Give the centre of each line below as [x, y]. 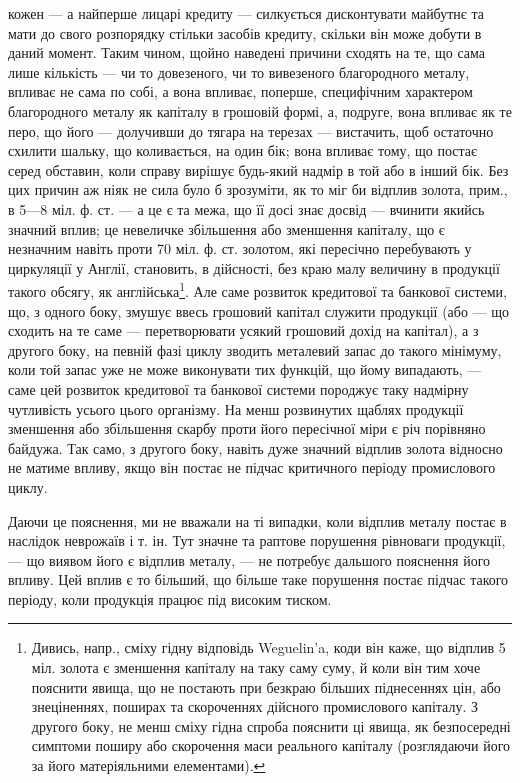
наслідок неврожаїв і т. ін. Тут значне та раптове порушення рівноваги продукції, [257, 540]
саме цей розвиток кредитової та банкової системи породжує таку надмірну [238, 388]
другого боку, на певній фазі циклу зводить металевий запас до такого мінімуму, [255, 349]
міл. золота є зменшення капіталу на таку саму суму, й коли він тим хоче [256, 667]
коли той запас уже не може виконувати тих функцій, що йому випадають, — [245, 369]
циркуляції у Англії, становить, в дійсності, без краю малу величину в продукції [254, 267]
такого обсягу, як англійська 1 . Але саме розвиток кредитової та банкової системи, [257, 289]
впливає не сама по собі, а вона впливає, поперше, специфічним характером [240, 91]
